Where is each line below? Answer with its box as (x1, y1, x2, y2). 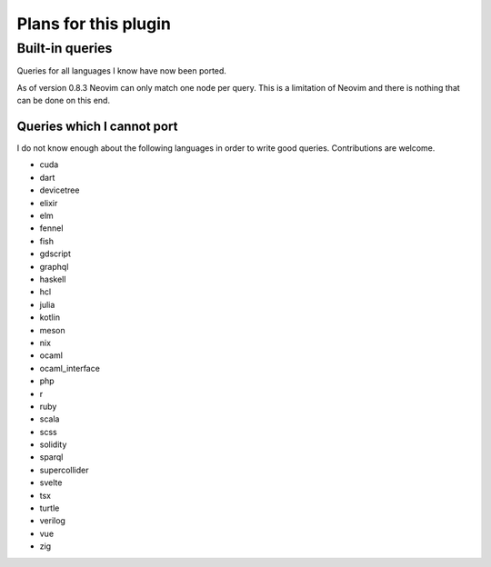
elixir (39, 197, 58, 208)
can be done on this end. (16, 95, 111, 106)
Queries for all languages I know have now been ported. (16, 65, 227, 76)
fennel (39, 223, 64, 234)
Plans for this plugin (16, 14, 172, 34)
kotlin (39, 312, 61, 323)
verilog (39, 515, 65, 526)
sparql (39, 452, 64, 463)
